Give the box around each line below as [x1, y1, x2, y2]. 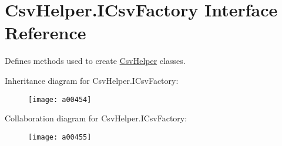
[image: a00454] [28, 95, 92, 104]
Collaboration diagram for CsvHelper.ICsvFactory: [5, 112, 187, 124]
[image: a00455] [28, 133, 92, 141]
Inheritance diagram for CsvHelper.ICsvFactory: [5, 74, 179, 86]
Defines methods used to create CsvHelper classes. [5, 55, 186, 67]
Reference [5, 21, 86, 45]
